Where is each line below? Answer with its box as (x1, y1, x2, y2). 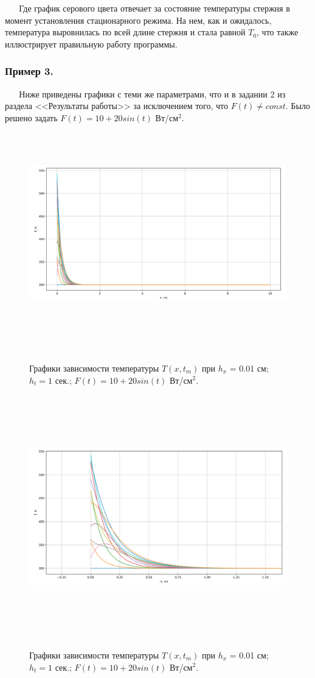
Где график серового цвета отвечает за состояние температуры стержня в (19, 2, 290, 14)
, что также (257, 26, 299, 38)
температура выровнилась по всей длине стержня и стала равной (5, 26, 246, 38)
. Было (285, 99, 310, 112)
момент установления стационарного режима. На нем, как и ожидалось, (5, 13, 272, 26)
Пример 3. (5, 63, 54, 79)
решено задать (5, 111, 58, 124)
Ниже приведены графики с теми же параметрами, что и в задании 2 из (19, 87, 286, 100)
